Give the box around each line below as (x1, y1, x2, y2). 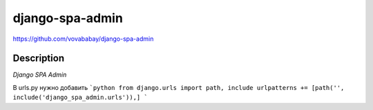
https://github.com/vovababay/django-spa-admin (12, 35, 154, 43)
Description (12, 53, 65, 64)
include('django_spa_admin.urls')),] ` (12, 93, 148, 102)
